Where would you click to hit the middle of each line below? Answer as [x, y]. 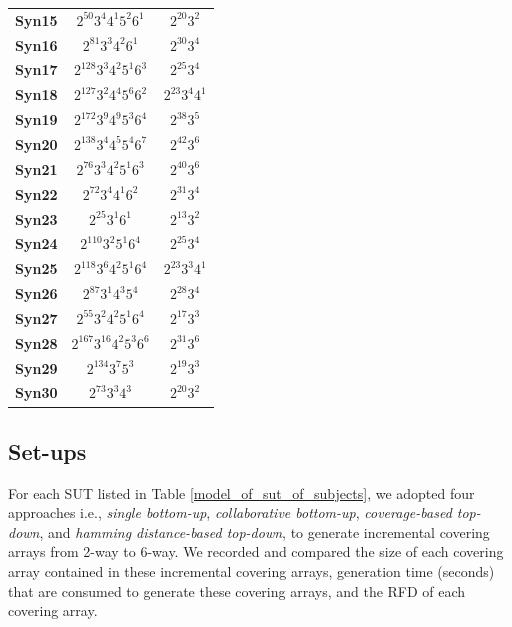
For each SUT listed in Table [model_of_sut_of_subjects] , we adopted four [241, 492]
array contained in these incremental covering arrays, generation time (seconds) [251, 571]
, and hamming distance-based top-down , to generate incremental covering [264, 531]
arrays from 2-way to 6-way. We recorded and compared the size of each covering [256, 551]
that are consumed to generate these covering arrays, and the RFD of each [237, 590]
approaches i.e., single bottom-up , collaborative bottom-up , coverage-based [230, 512]
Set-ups [47, 450]
